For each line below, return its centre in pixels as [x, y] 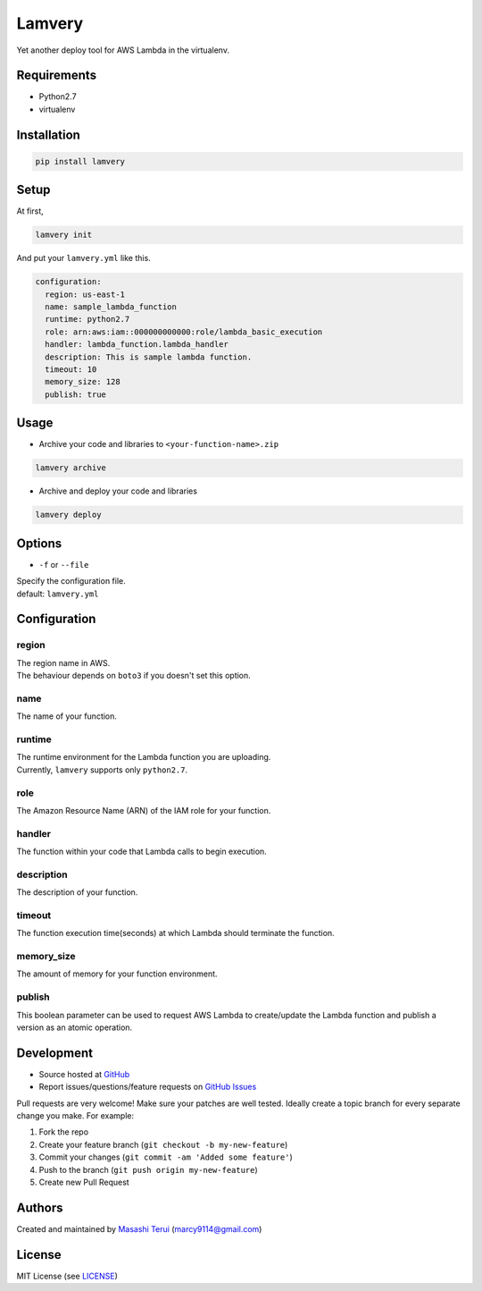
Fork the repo [64, 1132]
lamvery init [64, 235]
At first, [30, 211]
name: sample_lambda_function [111, 307]
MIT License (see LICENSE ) [67, 1276]
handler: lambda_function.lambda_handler [137, 345]
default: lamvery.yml [58, 594]
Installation [48, 135]
